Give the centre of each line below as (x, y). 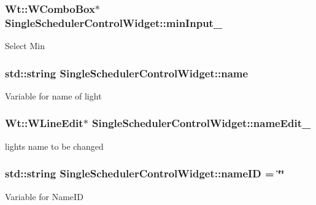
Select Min (25, 46)
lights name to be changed (54, 146)
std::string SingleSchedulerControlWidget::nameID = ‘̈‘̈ (145, 173)
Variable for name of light (53, 95)
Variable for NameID (44, 196)
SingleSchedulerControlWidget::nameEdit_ (202, 123)
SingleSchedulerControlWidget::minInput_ (114, 22)
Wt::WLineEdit (44, 123)
